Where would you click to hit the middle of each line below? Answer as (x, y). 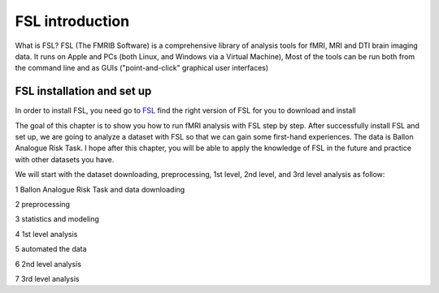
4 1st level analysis (46, 234)
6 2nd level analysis (48, 264)
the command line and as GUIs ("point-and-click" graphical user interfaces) (142, 68)
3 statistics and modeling (57, 219)
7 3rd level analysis (47, 278)
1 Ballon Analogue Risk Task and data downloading (100, 189)
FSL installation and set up (83, 91)
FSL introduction (72, 21)
